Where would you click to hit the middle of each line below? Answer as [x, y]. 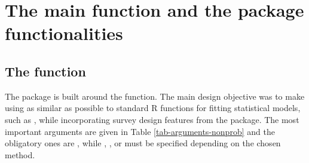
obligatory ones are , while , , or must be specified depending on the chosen [143, 143]
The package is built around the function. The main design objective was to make [155, 96]
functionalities [64, 33]
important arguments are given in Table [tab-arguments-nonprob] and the [140, 131]
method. [20, 154]
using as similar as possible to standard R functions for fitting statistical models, [153, 108]
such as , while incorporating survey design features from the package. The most [152, 119]
